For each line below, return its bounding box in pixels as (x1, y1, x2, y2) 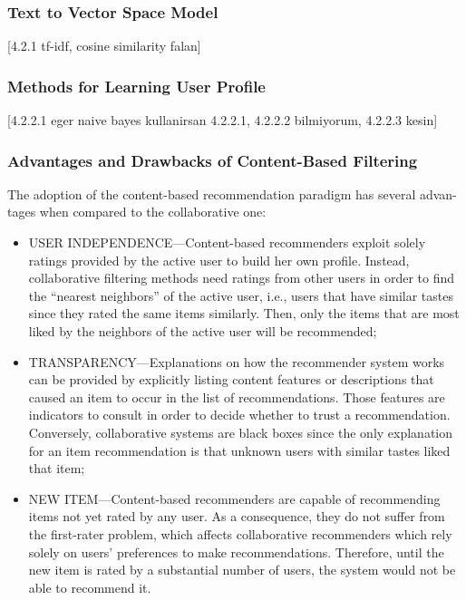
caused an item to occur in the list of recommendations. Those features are (28, 387, 445, 406)
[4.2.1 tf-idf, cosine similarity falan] (7, 36, 201, 55)
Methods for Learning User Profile (7, 74, 266, 97)
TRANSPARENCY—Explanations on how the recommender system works (28, 352, 445, 371)
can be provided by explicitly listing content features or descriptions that (28, 370, 434, 389)
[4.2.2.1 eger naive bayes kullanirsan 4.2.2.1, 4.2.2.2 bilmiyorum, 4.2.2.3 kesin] (7, 111, 438, 130)
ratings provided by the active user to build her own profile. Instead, (28, 250, 410, 269)
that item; (28, 459, 85, 478)
